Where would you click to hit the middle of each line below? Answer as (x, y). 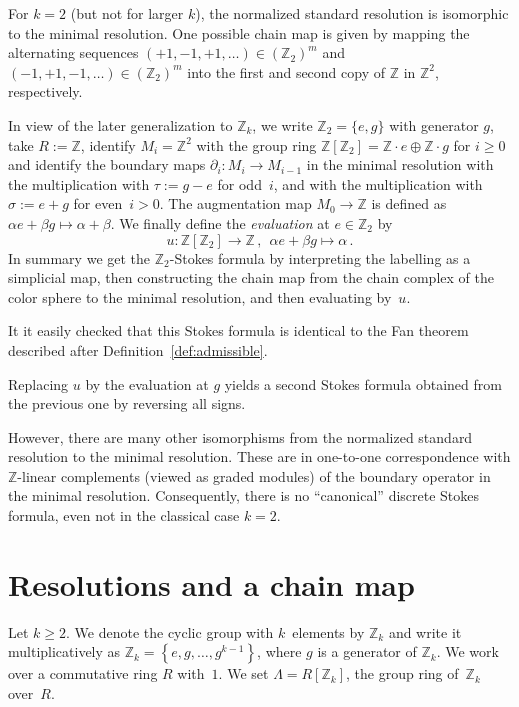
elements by (328, 631)
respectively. (45, 91)
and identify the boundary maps (107, 164)
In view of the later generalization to (120, 124)
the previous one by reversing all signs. (127, 403)
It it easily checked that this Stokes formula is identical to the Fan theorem (238, 330)
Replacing (38, 383)
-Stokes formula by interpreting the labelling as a (320, 257)
